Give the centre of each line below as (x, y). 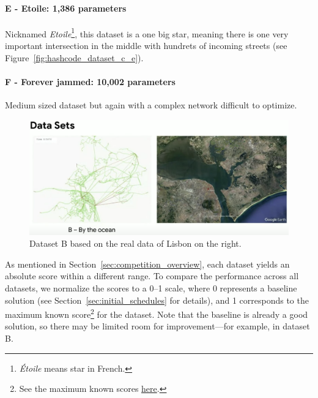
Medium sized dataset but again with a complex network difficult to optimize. (151, 105)
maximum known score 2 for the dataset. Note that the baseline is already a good (157, 313)
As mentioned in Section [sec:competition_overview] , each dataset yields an (147, 264)
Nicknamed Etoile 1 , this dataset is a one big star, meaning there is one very (147, 32)
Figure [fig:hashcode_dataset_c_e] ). (74, 57)
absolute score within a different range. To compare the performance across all (152, 276)
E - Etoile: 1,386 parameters (66, 8)
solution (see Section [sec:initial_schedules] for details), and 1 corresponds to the (157, 300)
